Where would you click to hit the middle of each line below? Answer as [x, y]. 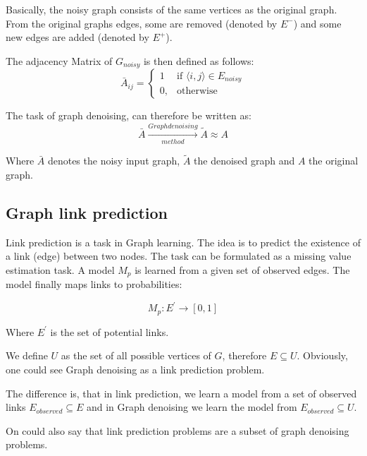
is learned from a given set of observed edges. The [242, 269]
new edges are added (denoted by [77, 37]
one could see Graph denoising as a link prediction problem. [135, 369]
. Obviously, [322, 355]
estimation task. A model [60, 269]
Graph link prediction [87, 212]
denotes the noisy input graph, [114, 161]
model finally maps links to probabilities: [94, 284]
